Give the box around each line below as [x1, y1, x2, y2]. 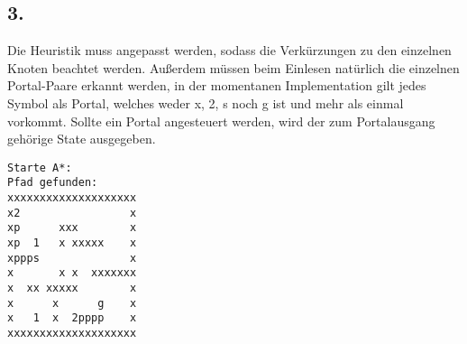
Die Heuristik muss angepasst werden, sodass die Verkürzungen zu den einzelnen [7, 41, 452, 60]
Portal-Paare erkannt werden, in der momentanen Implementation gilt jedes [7, 76, 426, 95]
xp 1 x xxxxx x [7, 237, 137, 250]
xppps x [7, 251, 137, 265]
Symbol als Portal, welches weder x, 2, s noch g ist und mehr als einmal [7, 93, 404, 112]
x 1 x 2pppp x [7, 311, 137, 325]
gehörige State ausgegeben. [7, 129, 156, 148]
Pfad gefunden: [7, 176, 98, 190]
